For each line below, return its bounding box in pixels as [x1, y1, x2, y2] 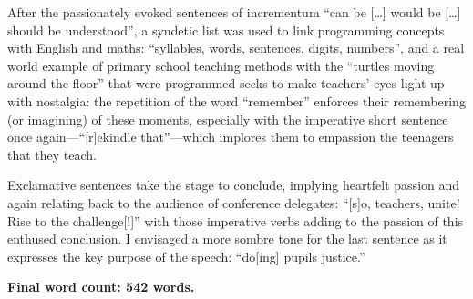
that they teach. [7, 145, 97, 164]
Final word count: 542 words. [7, 277, 195, 296]
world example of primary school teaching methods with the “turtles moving [7, 55, 435, 75]
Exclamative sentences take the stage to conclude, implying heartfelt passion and [7, 175, 460, 194]
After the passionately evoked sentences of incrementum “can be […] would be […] [7, 3, 461, 21]
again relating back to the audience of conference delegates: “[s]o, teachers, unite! [7, 193, 460, 212]
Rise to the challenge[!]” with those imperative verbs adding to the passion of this [7, 211, 464, 230]
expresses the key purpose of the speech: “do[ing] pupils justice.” [7, 246, 365, 265]
